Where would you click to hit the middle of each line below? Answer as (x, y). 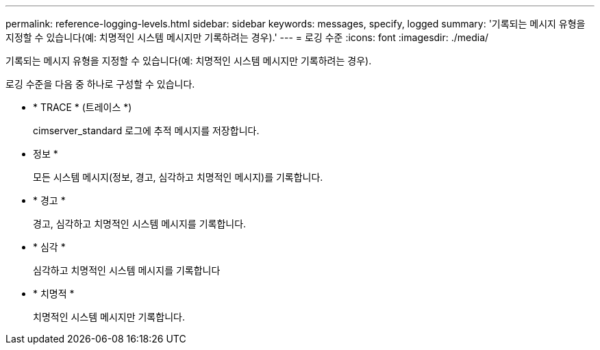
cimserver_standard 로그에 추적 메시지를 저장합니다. (146, 130)
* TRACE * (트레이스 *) (83, 107)
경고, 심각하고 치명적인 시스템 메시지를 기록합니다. (140, 224)
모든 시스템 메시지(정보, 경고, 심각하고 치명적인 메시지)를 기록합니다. (178, 177)
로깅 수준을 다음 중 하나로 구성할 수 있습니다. (100, 84)
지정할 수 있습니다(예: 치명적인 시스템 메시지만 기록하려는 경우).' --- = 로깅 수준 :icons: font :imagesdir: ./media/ (247, 37)
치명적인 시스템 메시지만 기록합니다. (109, 317)
